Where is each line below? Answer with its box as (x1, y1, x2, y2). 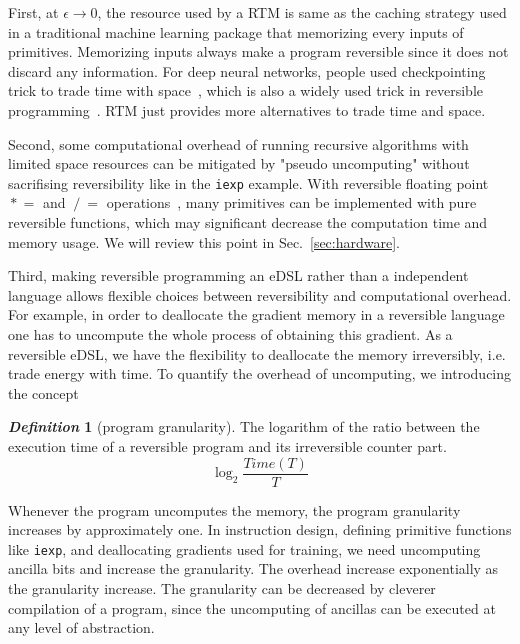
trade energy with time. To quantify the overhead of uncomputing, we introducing (8, 363, 512, 384)
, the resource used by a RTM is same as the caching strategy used (97, 2, 507, 22)
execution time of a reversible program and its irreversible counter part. (8, 435, 447, 456)
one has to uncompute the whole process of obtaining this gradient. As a (8, 323, 453, 344)
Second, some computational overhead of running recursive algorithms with (8, 133, 469, 154)
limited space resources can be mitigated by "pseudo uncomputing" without (8, 153, 470, 174)
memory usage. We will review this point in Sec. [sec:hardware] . (8, 231, 401, 252)
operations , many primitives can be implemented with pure (106, 192, 477, 213)
